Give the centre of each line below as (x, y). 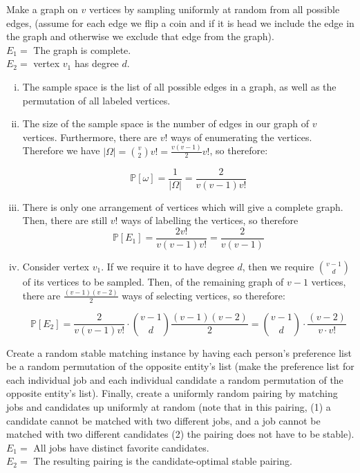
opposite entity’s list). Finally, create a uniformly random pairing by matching (172, 393)
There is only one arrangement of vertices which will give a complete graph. (183, 206)
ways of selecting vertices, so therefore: (203, 295)
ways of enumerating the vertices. (241, 137)
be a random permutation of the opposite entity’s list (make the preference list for (180, 366)
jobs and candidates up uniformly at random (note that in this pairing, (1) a (169, 407)
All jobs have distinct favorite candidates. (121, 447)
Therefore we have (61, 150)
